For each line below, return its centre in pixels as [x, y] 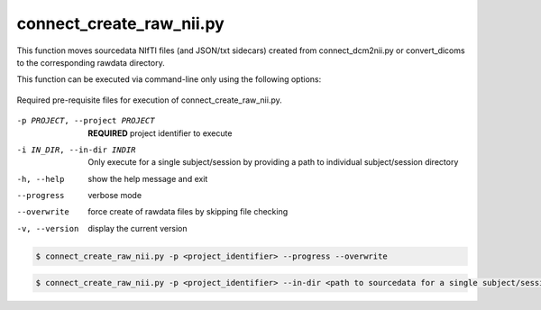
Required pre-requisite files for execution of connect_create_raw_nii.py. [150, 100]
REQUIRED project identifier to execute [160, 133]
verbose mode [115, 196]
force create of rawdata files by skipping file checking [188, 212]
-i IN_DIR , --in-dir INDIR [76, 150]
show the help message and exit [148, 178]
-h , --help [41, 179]
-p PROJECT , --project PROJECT [86, 121]
